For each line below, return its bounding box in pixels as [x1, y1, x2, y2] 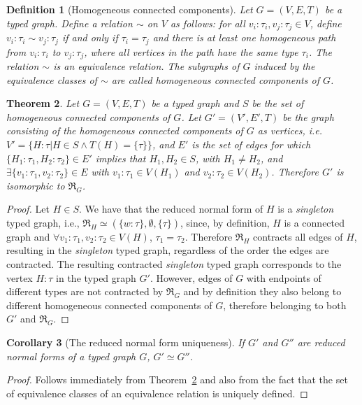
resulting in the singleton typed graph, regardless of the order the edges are [6, 243, 329, 257]
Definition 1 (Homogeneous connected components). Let [6, 2, 253, 16]
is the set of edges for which [191, 136, 311, 151]
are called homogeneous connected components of [111, 72, 319, 87]
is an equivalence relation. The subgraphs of [53, 58, 240, 73]
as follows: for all [170, 15, 245, 30]
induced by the [254, 58, 315, 73]
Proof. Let [6, 201, 50, 216]
